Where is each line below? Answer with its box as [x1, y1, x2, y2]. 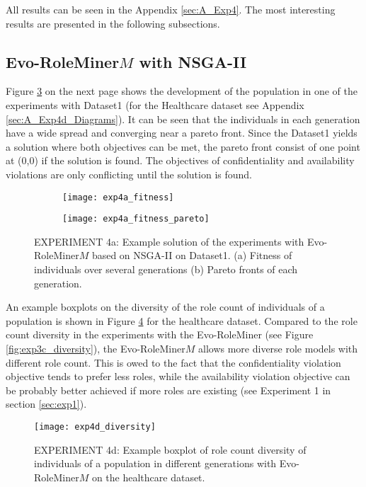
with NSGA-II [139, 50, 247, 72]
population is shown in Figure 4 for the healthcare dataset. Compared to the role [6, 313, 358, 328]
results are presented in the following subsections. [6, 16, 220, 30]
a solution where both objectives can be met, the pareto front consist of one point [6, 139, 360, 154]
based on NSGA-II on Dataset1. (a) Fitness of [91, 248, 292, 263]
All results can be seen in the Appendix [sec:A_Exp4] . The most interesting [6, 2, 336, 16]
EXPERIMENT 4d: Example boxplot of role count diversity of [34, 442, 307, 457]
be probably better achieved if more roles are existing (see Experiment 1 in [6, 382, 331, 397]
